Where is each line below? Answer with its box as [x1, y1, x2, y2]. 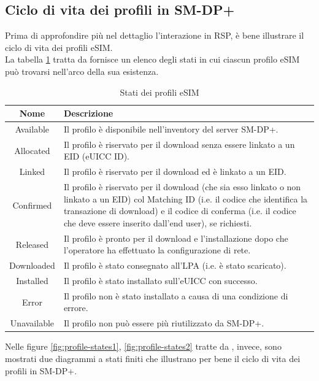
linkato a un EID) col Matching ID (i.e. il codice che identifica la [63, 192, 308, 205]
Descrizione [63, 107, 113, 120]
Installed [16, 274, 48, 287]
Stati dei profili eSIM [120, 85, 199, 98]
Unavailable [10, 317, 55, 329]
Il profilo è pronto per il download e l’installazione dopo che [63, 231, 288, 244]
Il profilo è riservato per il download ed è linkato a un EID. [63, 165, 286, 178]
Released [15, 237, 49, 250]
